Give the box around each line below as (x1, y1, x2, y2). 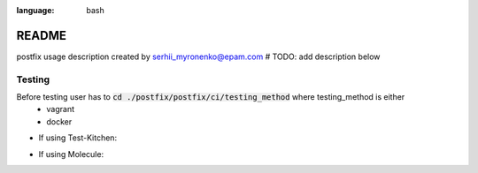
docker (46, 116, 73, 127)
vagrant (46, 104, 75, 115)
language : (16, 5, 55, 15)
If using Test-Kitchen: (38, 132, 118, 143)
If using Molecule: (38, 148, 104, 159)
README (16, 27, 66, 43)
